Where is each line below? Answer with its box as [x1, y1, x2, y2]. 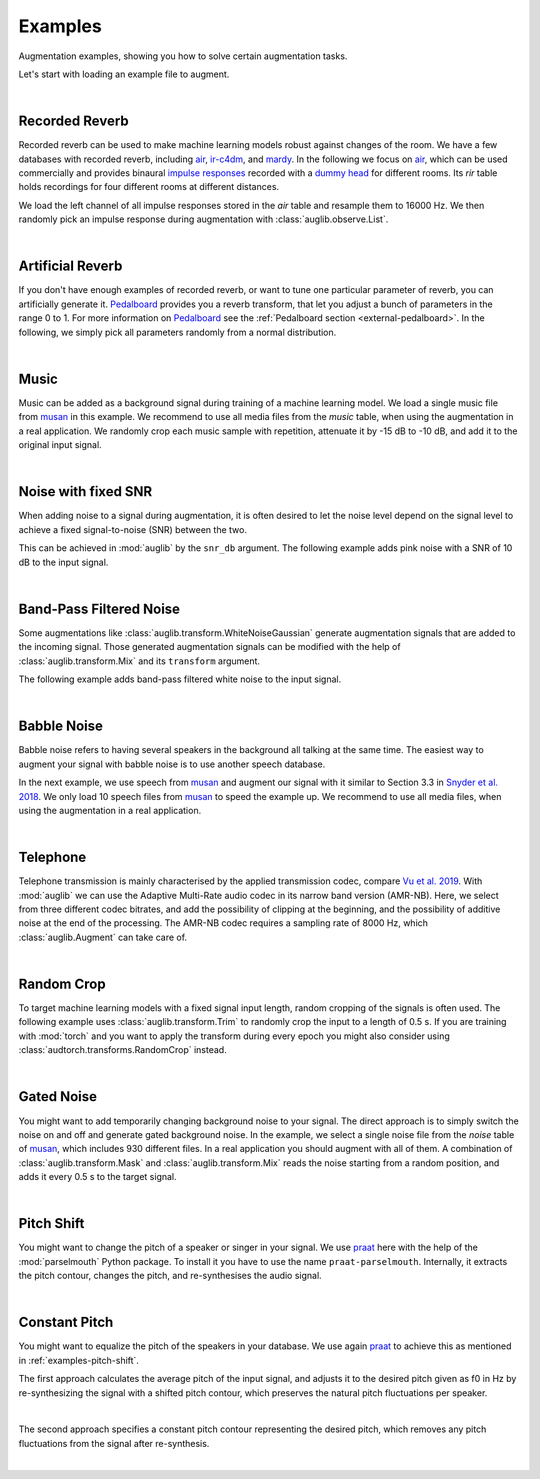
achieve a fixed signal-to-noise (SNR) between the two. [18, 523, 247, 535]
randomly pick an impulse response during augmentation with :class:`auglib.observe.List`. [18, 213, 389, 225]
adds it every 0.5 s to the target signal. [18, 1171, 177, 1183]
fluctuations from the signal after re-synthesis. [18, 1437, 210, 1449]
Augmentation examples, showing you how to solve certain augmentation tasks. [18, 50, 348, 62]
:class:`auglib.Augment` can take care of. [18, 931, 188, 943]
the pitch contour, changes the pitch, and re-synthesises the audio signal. [18, 1270, 322, 1282]
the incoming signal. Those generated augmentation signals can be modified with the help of [18, 641, 401, 653]
